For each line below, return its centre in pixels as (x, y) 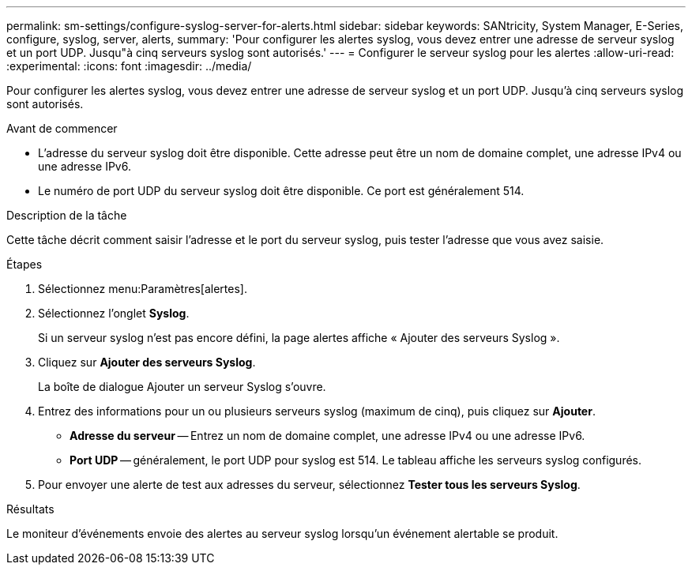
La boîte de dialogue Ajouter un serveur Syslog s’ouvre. (182, 387)
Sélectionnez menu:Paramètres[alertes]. (143, 289)
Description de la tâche (67, 215)
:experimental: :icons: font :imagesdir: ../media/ (129, 66)
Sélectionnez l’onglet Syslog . (114, 313)
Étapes (24, 264)
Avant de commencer (62, 128)
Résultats (30, 509)
